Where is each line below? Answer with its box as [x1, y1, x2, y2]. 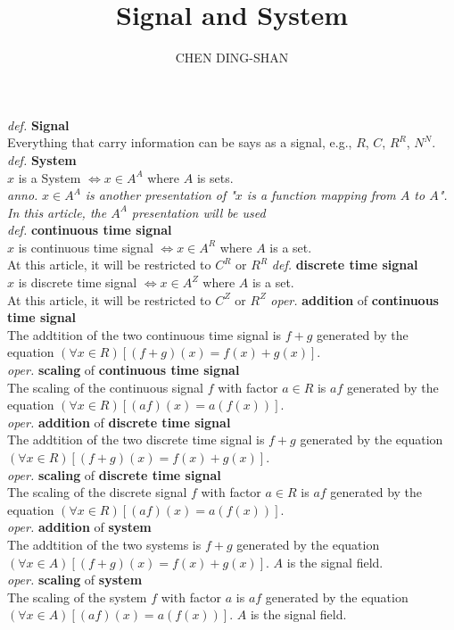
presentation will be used [131, 203, 266, 221]
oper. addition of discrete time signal [7, 412, 231, 431]
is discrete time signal [18, 273, 137, 292]
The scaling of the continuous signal [7, 377, 203, 396]
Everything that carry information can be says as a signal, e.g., [7, 133, 352, 152]
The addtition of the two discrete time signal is [7, 430, 265, 449]
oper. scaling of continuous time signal [7, 361, 240, 379]
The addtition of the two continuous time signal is [7, 325, 282, 344]
